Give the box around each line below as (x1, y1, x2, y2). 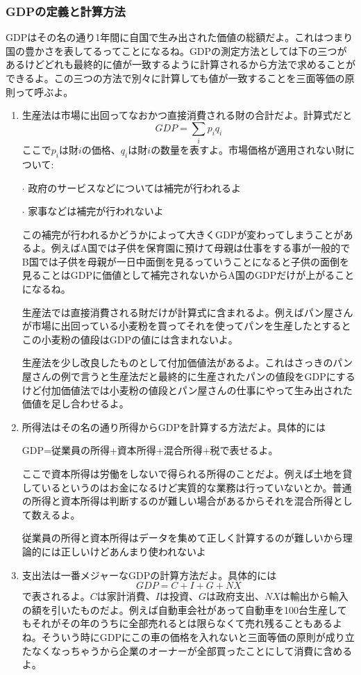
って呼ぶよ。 (15, 84, 74, 99)
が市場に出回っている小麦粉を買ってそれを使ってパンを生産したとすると (22, 318, 351, 333)
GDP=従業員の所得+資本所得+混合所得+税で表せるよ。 (22, 443, 278, 457)
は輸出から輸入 (280, 589, 349, 603)
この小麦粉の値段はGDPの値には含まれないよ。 (22, 332, 238, 346)
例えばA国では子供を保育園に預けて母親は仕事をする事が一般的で (51, 241, 351, 255)
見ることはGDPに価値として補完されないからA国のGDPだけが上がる (22, 268, 335, 282)
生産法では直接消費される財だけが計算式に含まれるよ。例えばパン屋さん (22, 304, 353, 319)
